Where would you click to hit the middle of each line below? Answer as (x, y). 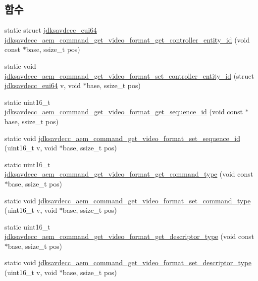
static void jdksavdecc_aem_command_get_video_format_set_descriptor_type (128, 262)
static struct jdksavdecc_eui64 (51, 30)
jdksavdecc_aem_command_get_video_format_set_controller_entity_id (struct (129, 75)
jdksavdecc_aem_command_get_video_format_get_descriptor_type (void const (129, 236)
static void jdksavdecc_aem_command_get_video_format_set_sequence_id (122, 138)
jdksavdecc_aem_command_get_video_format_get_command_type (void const (129, 174)
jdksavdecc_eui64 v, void (43, 85)
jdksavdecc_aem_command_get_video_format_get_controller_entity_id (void (127, 39)
